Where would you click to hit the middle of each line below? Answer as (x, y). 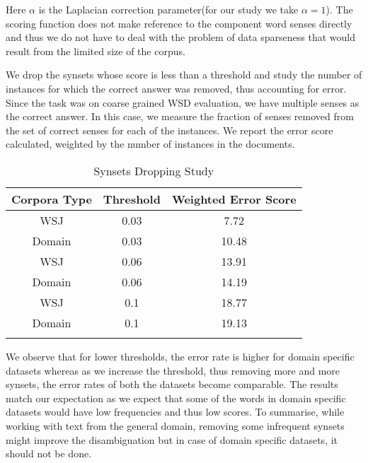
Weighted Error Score (234, 199)
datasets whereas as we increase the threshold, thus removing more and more (173, 370)
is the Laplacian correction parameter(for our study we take (168, 9)
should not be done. (49, 453)
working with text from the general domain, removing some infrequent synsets (175, 425)
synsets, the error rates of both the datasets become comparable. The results (172, 384)
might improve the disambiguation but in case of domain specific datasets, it (172, 439)
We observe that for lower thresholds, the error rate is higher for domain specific (180, 356)
